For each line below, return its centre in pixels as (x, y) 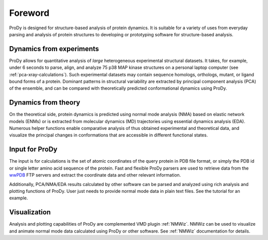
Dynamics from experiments (54, 49)
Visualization (30, 212)
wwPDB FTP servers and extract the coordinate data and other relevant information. (95, 175)
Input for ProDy (33, 150)
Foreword (29, 13)
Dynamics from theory (45, 102)
